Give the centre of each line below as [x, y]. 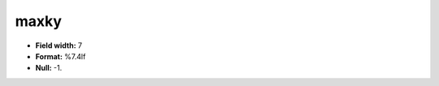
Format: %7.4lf [61, 56]
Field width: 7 [59, 45]
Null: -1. [49, 68]
